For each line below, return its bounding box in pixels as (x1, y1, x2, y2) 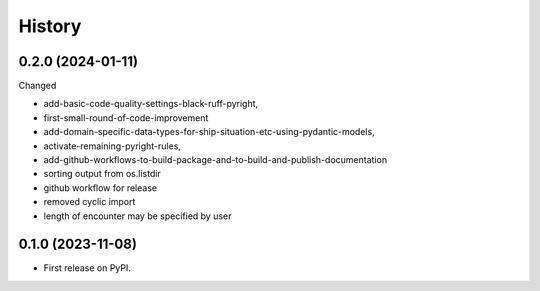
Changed (18, 80, 57, 92)
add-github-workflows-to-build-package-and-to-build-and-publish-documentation (43, 154, 388, 166)
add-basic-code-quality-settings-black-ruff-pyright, (43, 98, 259, 110)
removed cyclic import (43, 196, 136, 208)
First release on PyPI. (43, 262, 132, 274)
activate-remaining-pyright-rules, (43, 140, 182, 152)
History (18, 15, 82, 37)
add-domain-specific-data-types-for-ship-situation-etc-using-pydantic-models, (43, 126, 375, 138)
